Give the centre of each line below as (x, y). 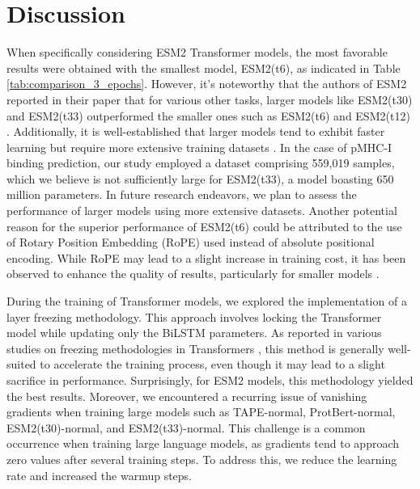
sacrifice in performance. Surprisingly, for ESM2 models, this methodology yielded (210, 380)
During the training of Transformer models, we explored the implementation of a (207, 301)
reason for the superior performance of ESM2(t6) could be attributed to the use (204, 226)
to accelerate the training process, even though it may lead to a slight (212, 364)
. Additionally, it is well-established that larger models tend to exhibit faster (196, 131)
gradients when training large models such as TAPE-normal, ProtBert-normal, (201, 412)
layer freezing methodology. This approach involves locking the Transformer (194, 316)
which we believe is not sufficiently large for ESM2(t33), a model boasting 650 (200, 178)
